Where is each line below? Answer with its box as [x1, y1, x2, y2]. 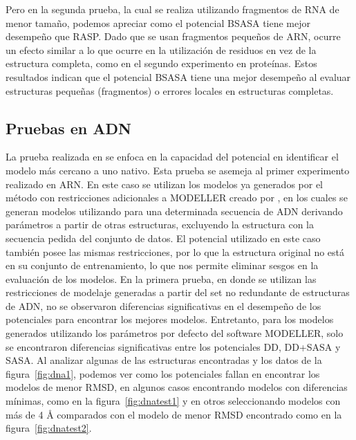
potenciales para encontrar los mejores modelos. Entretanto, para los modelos [6, 312, 334, 327]
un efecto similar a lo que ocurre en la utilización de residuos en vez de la [6, 42, 317, 57]
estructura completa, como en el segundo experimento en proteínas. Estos [6, 56, 317, 71]
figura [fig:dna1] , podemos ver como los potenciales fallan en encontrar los [6, 366, 320, 381]
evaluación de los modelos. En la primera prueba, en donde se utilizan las [6, 271, 317, 286]
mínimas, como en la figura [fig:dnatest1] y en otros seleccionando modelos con [6, 394, 341, 408]
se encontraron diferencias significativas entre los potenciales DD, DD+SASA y [6, 339, 341, 354]
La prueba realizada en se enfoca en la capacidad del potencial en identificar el [6, 149, 339, 164]
